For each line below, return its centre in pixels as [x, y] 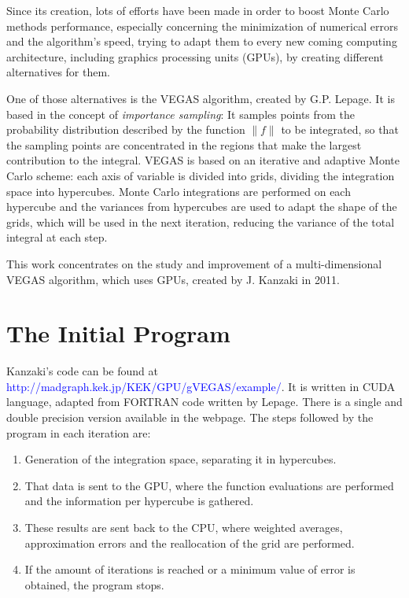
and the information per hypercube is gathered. [139, 501]
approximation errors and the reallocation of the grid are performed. [190, 543]
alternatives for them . [59, 72]
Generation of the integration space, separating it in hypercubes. [181, 459]
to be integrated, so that [340, 129]
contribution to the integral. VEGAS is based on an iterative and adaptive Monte [203, 160]
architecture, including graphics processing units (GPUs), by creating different [195, 56]
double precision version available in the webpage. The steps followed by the [190, 417]
